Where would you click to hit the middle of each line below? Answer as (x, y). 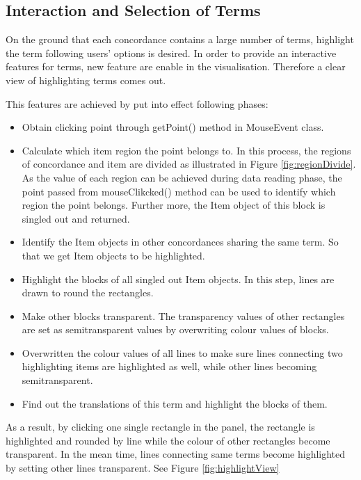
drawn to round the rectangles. (88, 293)
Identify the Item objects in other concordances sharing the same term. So (180, 242)
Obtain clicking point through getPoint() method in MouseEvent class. (173, 127)
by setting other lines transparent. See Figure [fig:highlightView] (143, 468)
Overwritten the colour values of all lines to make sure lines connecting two (182, 352)
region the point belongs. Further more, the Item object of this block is (174, 205)
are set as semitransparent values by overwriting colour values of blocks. (175, 329)
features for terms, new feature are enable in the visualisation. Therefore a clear (176, 66)
